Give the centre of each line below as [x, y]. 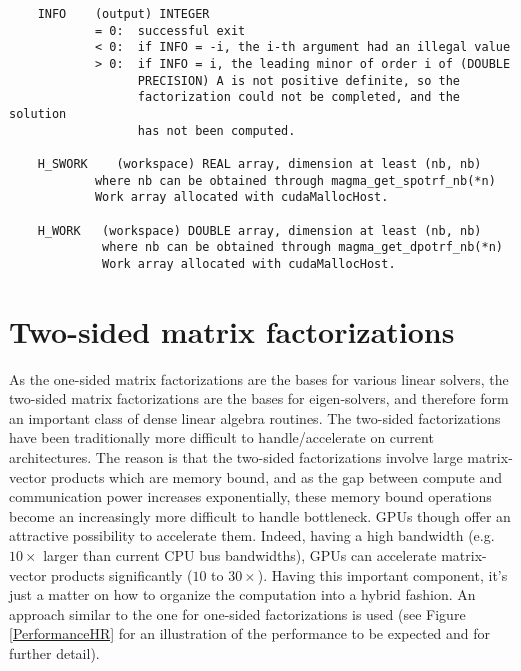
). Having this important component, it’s [382, 574]
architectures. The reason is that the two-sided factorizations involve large [236, 457]
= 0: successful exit [170, 30]
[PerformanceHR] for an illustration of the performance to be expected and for [250, 633]
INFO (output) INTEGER [123, 14]
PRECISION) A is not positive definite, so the [299, 80]
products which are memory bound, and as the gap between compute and [277, 476]
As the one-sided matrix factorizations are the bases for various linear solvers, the [259, 378]
